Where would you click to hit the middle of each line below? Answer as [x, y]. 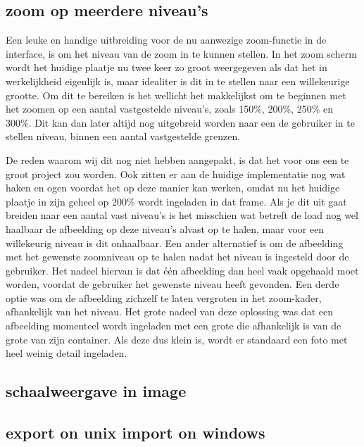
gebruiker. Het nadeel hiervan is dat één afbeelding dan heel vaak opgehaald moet [182, 270]
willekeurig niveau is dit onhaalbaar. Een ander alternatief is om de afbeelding [175, 243]
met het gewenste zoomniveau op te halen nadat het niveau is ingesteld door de [177, 257]
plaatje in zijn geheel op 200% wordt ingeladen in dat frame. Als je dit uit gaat [176, 201]
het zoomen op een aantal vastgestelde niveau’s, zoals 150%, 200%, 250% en [169, 109]
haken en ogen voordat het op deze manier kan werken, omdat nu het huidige [173, 188]
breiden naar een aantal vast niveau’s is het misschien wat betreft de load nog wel [182, 215]
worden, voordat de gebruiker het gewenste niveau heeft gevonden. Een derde [172, 284]
